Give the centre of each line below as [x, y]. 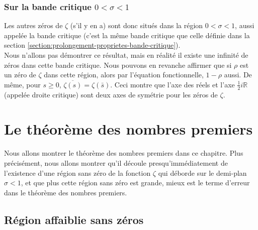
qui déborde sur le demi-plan [202, 172]
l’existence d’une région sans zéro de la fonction [77, 172]
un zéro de [20, 75]
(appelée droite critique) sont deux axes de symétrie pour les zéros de [111, 94]
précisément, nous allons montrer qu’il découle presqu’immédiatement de [116, 162]
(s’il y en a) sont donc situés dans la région [137, 25]
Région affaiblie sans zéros [74, 219]
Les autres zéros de [33, 25]
